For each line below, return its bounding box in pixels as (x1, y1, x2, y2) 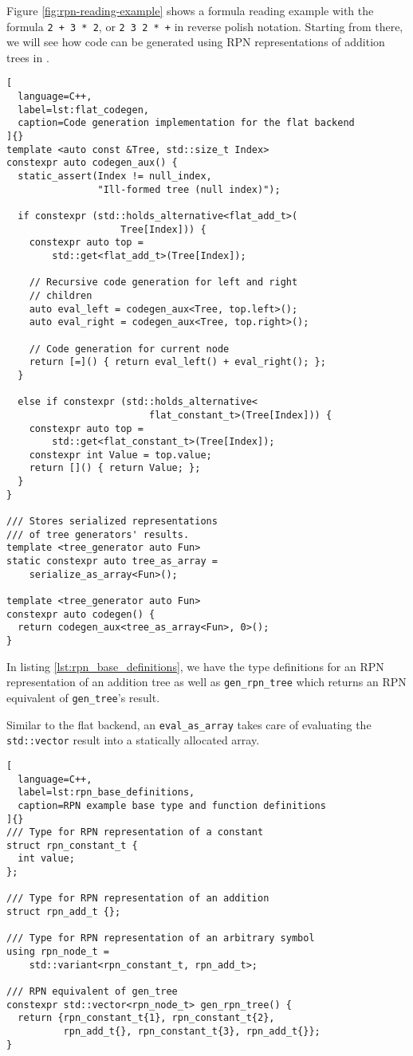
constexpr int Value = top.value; (29, 449, 212, 461)
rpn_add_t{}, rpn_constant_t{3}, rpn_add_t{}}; (63, 1026, 321, 1037)
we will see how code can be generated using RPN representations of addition (6, 33, 385, 50)
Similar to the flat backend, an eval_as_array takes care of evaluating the (6, 716, 372, 732)
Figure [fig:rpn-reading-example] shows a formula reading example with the (6, 2, 374, 18)
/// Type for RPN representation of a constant (6, 826, 264, 838)
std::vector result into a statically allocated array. (6, 732, 260, 748)
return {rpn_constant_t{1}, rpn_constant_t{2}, (18, 1012, 275, 1024)
